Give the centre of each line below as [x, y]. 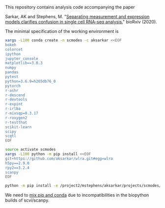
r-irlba [13, 109]
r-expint [14, 104]
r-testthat [16, 122]
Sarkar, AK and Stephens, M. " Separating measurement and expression [77, 16]
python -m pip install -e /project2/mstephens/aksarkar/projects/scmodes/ [83, 186]
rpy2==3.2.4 [17, 168]
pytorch [13, 86]
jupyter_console [22, 58]
